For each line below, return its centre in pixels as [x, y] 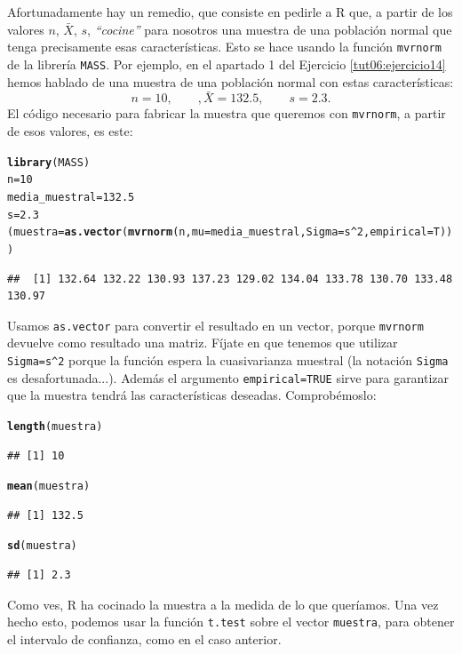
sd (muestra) [42, 546]
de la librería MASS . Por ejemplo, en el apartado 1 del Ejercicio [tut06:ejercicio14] [227, 64]
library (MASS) [49, 162]
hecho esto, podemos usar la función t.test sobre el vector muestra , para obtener [231, 622]
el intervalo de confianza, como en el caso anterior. [144, 638]
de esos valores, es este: [70, 130]
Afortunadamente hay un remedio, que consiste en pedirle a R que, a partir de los [230, 12]
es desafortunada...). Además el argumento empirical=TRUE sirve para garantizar [228, 377]
